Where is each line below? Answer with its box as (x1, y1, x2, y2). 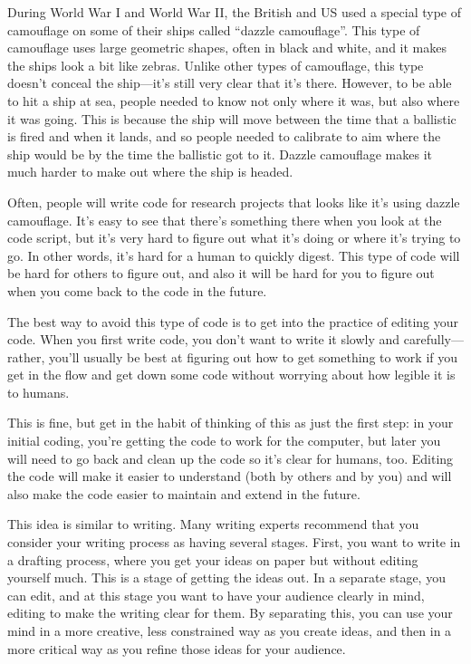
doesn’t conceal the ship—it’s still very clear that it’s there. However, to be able (7, 73, 452, 92)
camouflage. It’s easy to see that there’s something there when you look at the (7, 210, 442, 229)
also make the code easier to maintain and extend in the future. (7, 484, 360, 503)
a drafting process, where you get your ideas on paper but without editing (7, 550, 418, 569)
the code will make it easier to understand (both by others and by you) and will (7, 467, 452, 486)
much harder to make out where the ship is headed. (7, 162, 293, 181)
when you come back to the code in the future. (7, 281, 267, 300)
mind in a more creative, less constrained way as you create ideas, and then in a (7, 621, 452, 640)
